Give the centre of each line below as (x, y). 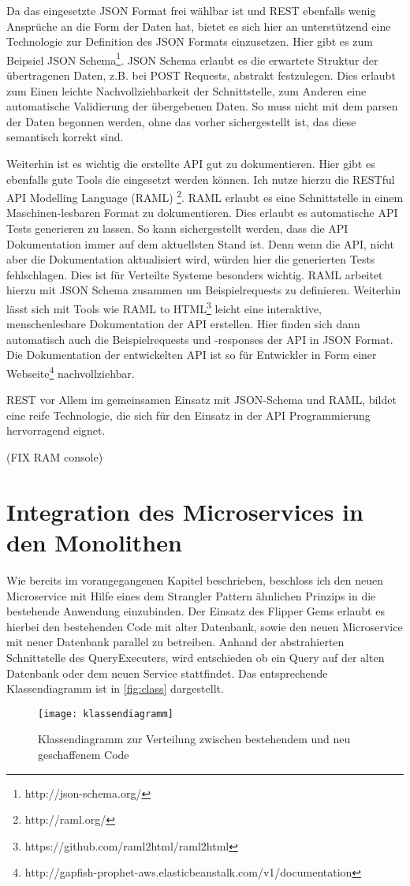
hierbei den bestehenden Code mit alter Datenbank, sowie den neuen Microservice (205, 626)
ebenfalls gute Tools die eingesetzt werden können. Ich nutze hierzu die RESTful (201, 179)
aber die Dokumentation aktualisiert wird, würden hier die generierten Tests (191, 259)
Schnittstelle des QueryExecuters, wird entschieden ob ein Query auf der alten (196, 657)
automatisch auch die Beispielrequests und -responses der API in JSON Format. (200, 339)
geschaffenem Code (84, 754)
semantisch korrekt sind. (65, 137)
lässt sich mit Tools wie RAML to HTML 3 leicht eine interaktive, (164, 307)
